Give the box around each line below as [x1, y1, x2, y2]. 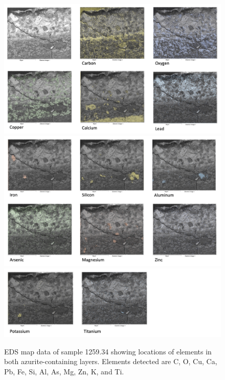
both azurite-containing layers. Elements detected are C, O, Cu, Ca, [4, 356, 217, 367]
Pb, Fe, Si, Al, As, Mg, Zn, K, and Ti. [4, 366, 124, 376]
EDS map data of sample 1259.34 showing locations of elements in [4, 346, 212, 356]
